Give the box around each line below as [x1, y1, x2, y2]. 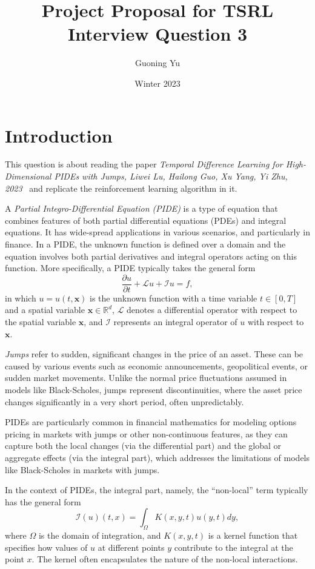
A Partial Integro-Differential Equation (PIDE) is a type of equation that [5, 202, 278, 215]
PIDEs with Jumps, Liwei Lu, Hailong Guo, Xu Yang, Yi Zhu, [54, 170, 288, 183]
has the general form [5, 495, 81, 508]
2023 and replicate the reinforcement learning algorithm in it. [5, 181, 237, 194]
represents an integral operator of [113, 315, 237, 328]
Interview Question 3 [67, 21, 248, 46]
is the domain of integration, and [38, 529, 161, 542]
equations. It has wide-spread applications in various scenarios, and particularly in [5, 226, 310, 238]
